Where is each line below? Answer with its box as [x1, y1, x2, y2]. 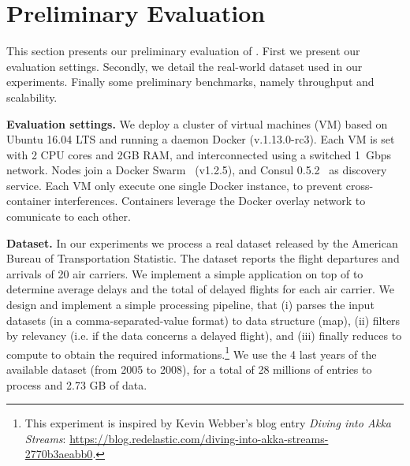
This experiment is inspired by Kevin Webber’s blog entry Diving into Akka [24, 415, 391, 431]
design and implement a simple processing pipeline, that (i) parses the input [6, 296, 375, 313]
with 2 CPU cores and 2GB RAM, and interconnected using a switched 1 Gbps [6, 146, 392, 162]
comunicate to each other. [6, 208, 131, 225]
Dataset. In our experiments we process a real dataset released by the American [6, 234, 398, 251]
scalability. [6, 88, 58, 105]
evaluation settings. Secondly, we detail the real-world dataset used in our [6, 58, 363, 74]
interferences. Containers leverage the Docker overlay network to [54, 192, 366, 209]
